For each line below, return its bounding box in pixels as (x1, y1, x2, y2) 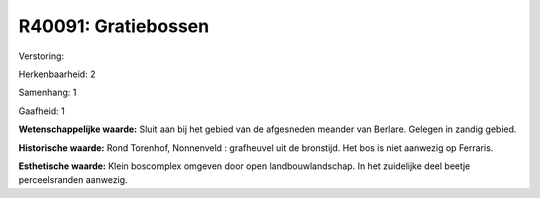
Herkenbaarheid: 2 (18, 68, 96, 80)
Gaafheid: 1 (18, 105, 65, 117)
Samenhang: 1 (18, 86, 77, 99)
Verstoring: (18, 50, 65, 62)
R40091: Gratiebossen (18, 15, 210, 37)
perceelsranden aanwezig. (18, 174, 129, 186)
